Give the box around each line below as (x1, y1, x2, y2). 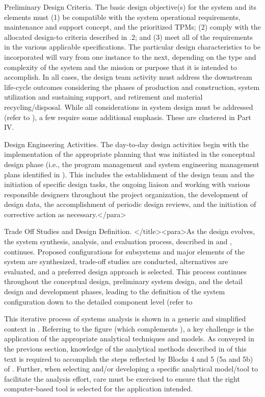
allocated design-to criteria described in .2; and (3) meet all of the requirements (4, 31, 253, 42)
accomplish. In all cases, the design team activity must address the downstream (4, 72, 252, 82)
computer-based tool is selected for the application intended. (4, 383, 193, 394)
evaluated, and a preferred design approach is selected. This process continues (4, 266, 247, 276)
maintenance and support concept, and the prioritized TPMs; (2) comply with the (4, 21, 261, 32)
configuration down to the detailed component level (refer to (4, 296, 193, 307)
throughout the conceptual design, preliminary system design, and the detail (4, 276, 243, 287)
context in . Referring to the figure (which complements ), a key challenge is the (4, 323, 254, 334)
